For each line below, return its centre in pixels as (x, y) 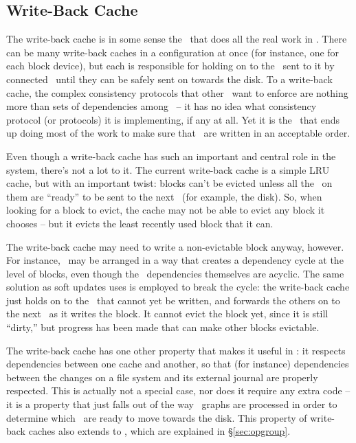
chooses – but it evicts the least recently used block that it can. (140, 223)
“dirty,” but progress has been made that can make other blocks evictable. (163, 327)
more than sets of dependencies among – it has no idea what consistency (162, 106)
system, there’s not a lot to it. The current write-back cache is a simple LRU (168, 169)
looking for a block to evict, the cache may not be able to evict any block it (166, 210)
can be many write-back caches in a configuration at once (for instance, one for (173, 52)
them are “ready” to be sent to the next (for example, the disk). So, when (164, 196)
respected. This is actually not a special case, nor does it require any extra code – (178, 390)
